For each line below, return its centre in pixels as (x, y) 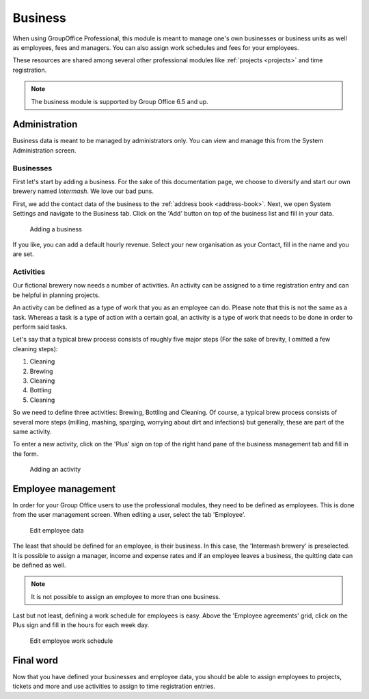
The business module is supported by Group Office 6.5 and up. (120, 101)
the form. (26, 454)
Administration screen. (44, 150)
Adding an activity (55, 470)
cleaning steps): (35, 348)
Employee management (64, 488)
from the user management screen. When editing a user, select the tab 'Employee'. (129, 515)
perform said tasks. (40, 327)
